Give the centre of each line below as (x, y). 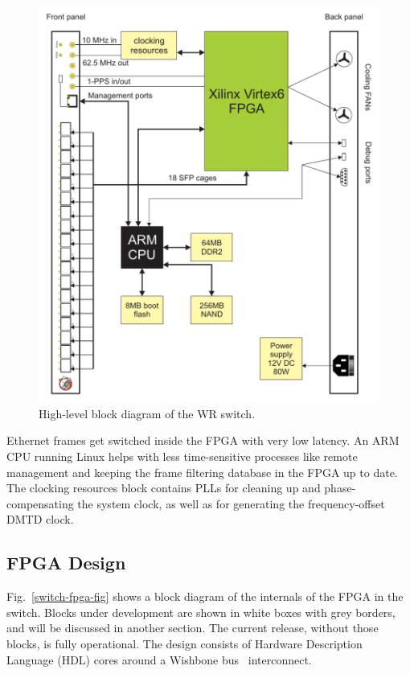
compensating (40, 503)
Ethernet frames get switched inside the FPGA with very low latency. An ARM (203, 440)
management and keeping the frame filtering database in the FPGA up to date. (202, 472)
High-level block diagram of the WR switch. (147, 413)
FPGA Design (66, 563)
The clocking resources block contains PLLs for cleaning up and (164, 488)
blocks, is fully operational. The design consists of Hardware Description (184, 643)
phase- (340, 488)
